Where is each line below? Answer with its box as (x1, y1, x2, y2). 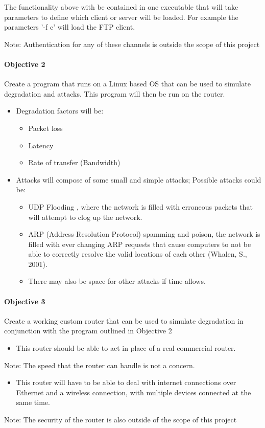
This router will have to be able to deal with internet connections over (16, 377, 236, 388)
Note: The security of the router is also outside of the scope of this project (4, 414, 237, 425)
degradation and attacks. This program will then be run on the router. (4, 88, 225, 99)
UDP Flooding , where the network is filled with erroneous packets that (28, 201, 253, 212)
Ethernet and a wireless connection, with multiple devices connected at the (16, 387, 251, 397)
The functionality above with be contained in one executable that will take (4, 2, 238, 12)
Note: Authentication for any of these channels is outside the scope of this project (4, 38, 260, 49)
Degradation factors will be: (16, 105, 104, 116)
